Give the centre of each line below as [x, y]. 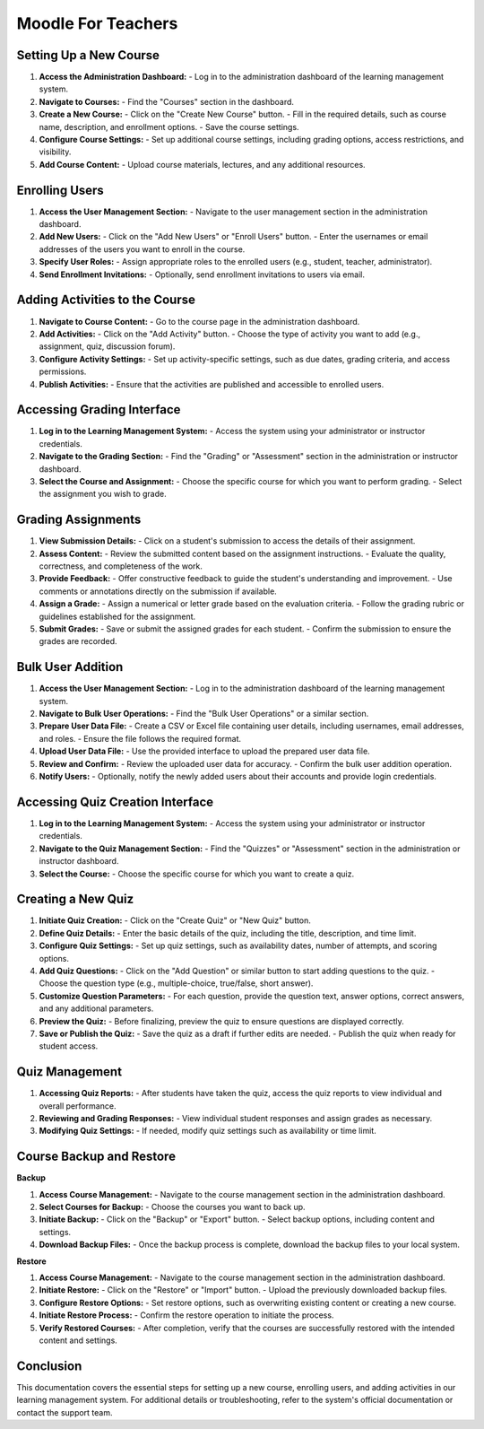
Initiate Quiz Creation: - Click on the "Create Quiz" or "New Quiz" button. [175, 920]
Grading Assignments [79, 520]
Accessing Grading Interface [99, 410]
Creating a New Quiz [75, 899]
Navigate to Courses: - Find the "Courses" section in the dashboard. [167, 101]
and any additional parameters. [96, 1008]
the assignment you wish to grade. [103, 494]
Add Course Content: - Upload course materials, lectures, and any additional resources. [203, 164]
